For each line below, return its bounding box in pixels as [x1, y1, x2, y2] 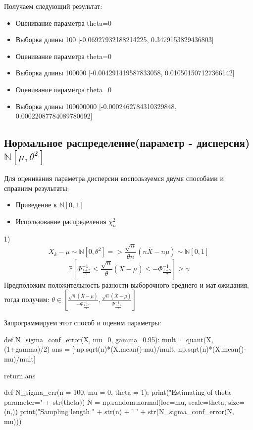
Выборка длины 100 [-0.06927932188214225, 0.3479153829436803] [15, 34, 214, 45]
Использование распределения [15, 216, 106, 226]
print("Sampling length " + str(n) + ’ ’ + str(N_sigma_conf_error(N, [20, 406, 234, 417]
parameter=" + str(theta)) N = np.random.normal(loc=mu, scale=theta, [4, 396, 226, 407]
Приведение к [15, 199, 57, 210]
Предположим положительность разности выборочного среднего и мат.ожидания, [4, 279, 249, 290]
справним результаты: [4, 183, 69, 193]
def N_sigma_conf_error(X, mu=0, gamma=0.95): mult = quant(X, [4, 334, 213, 344]
